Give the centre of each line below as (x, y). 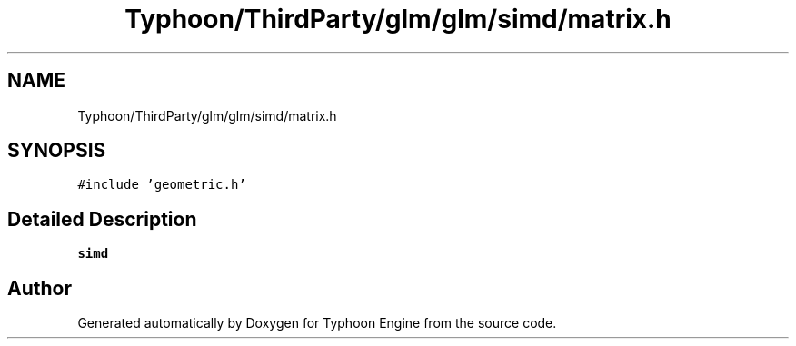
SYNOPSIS (57, 151)
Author (40, 288)
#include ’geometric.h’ (162, 185)
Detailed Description (102, 219)
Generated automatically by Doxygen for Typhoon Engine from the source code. (317, 323)
